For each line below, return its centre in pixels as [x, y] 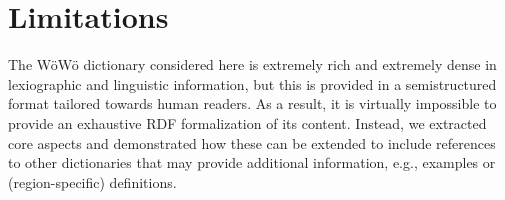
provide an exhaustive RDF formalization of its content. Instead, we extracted [247, 122]
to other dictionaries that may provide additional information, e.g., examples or [252, 162]
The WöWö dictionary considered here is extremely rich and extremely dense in [252, 64]
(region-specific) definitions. [92, 181]
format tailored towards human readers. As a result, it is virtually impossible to [252, 103]
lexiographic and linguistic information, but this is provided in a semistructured [252, 83]
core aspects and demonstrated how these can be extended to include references [252, 142]
